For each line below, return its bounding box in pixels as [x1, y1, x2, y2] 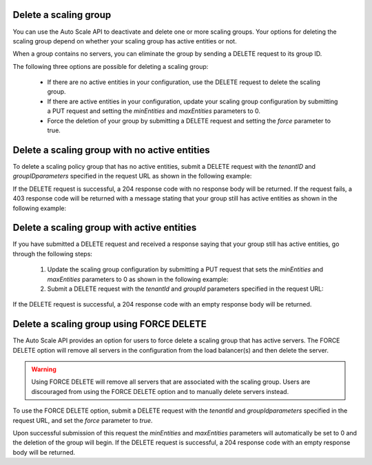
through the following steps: [12, 249, 93, 258]
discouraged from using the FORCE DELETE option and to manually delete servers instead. [31, 387, 289, 395]
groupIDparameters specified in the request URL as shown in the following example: [12, 172, 252, 180]
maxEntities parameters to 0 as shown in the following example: [47, 275, 229, 283]
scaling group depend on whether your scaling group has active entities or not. [12, 37, 237, 45]
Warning [31, 365, 56, 373]
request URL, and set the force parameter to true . [12, 416, 153, 424]
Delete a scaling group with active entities [12, 222, 197, 234]
